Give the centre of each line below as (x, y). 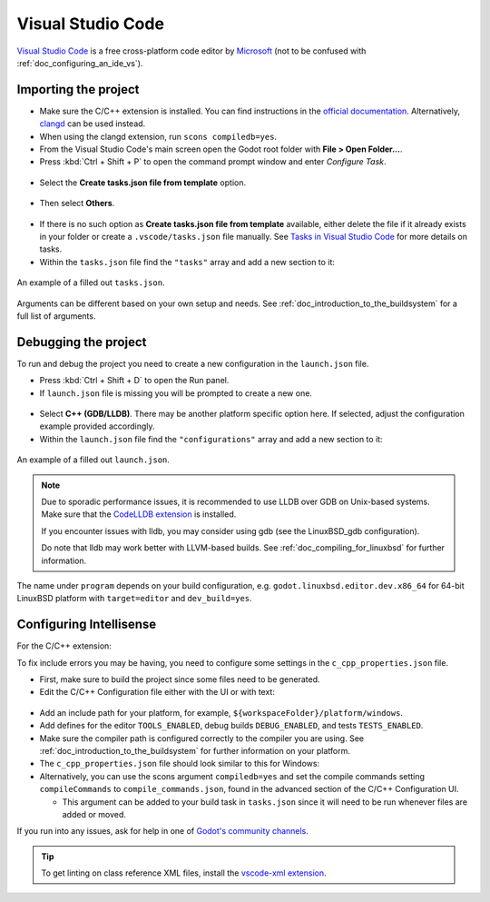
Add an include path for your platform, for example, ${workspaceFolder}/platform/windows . (221, 712)
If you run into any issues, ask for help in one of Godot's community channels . (162, 831)
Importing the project (78, 89)
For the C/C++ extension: (64, 646)
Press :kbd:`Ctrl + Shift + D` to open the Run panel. (134, 381)
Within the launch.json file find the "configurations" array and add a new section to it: (211, 439)
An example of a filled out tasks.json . (91, 282)
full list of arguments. (56, 316)
